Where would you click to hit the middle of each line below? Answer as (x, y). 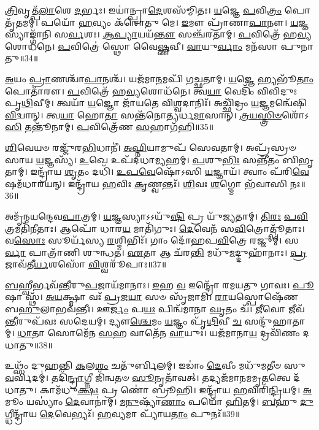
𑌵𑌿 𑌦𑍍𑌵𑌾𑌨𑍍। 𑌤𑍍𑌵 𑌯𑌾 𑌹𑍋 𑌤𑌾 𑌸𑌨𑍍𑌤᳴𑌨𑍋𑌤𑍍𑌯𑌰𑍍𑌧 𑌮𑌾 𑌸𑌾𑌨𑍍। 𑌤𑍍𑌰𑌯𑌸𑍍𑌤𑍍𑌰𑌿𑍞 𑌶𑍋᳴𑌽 (157, 114)
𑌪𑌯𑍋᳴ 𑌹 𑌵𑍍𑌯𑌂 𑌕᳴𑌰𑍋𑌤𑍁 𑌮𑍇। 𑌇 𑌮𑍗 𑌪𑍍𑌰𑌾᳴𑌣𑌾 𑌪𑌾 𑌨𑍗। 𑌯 (170, 22)
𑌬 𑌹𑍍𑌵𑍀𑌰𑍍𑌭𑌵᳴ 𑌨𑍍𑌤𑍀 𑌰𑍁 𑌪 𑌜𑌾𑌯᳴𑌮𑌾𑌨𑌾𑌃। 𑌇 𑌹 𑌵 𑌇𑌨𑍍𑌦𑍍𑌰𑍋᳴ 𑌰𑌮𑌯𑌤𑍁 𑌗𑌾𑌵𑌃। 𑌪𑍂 (159, 284)
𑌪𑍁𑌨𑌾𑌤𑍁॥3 (297, 46)
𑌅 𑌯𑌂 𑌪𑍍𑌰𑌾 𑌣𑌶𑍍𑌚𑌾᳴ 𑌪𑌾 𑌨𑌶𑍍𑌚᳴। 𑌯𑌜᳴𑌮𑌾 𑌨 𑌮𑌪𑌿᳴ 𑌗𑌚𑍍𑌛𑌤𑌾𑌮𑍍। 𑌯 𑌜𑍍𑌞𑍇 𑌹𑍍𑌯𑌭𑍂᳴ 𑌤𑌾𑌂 (159, 78)
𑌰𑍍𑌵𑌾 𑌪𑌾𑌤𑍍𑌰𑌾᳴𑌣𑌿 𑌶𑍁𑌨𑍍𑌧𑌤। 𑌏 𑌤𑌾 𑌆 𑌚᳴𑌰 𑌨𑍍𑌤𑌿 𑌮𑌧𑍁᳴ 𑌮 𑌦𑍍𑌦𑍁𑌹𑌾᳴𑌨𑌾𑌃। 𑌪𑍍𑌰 (156, 252)
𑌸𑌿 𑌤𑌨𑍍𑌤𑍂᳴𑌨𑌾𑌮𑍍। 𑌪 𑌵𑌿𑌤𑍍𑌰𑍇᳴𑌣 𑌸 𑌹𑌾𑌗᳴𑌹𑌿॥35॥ (110, 127)
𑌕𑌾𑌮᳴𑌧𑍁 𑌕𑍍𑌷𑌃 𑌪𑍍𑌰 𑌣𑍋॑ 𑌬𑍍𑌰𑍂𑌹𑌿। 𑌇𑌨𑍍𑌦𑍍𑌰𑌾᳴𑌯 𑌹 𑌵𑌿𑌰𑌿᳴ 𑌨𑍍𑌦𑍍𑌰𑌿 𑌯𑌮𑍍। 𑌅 (175, 389)
